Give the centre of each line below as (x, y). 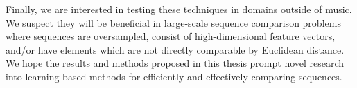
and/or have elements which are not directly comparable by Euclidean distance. (175, 49)
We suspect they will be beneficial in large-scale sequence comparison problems (173, 22)
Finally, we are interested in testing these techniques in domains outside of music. (179, 9)
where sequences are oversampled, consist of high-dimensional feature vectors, (171, 36)
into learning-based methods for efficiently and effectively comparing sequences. (174, 76)
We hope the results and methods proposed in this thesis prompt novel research (175, 63)
